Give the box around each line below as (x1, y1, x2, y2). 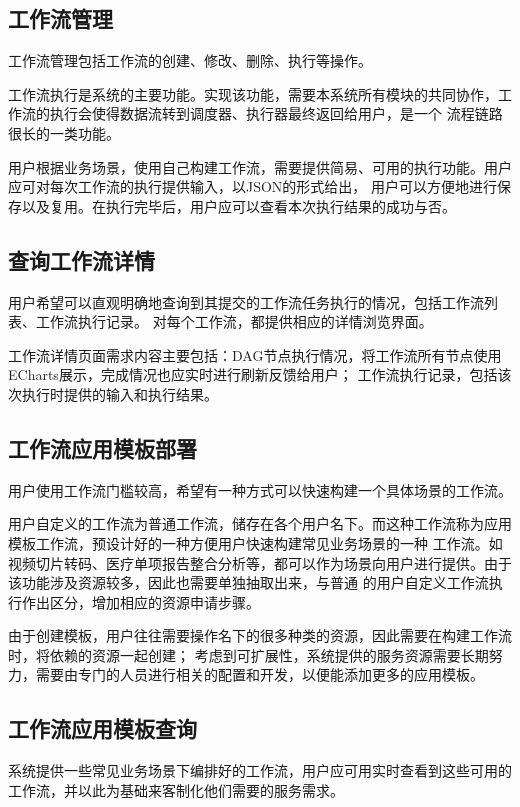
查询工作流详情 (8, 244, 155, 275)
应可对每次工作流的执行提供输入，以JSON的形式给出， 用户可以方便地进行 (8, 176, 498, 197)
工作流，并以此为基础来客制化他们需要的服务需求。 (8, 779, 344, 800)
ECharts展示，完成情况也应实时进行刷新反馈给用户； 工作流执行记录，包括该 (8, 364, 512, 385)
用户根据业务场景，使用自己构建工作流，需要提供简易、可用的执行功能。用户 (8, 156, 512, 177)
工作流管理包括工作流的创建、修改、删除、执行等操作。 (8, 50, 372, 71)
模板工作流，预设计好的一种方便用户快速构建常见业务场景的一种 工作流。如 (8, 532, 503, 553)
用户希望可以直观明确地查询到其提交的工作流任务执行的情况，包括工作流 (8, 291, 484, 312)
